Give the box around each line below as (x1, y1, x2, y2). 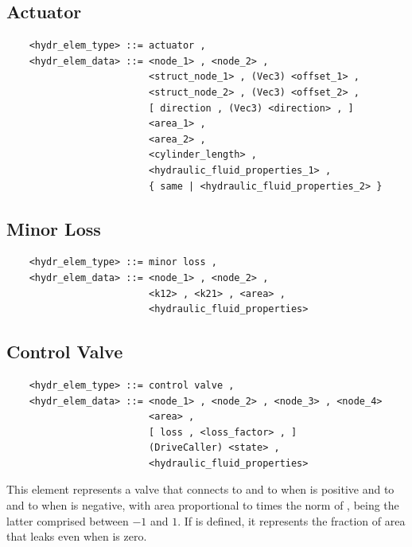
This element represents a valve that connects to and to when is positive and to (6, 481, 395, 498)
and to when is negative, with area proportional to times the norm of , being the (6, 497, 399, 514)
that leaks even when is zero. (6, 528, 147, 545)
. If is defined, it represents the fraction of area (177, 512, 406, 529)
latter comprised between (6, 512, 129, 529)
